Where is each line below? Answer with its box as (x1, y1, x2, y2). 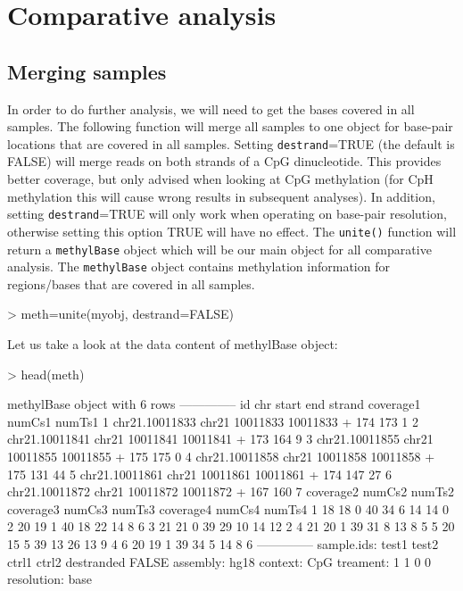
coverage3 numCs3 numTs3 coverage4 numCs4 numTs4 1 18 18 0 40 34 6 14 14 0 (7, 499, 449, 518)
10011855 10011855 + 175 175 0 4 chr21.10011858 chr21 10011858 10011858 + (7, 446, 435, 465)
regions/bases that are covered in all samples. (7, 274, 255, 293)
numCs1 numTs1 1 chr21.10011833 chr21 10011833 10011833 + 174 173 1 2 (7, 412, 419, 430)
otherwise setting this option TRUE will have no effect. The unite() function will (7, 221, 457, 240)
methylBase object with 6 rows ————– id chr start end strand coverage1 (7, 395, 421, 413)
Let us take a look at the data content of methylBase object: (7, 335, 338, 354)
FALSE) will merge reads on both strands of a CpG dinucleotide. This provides (7, 152, 442, 171)
